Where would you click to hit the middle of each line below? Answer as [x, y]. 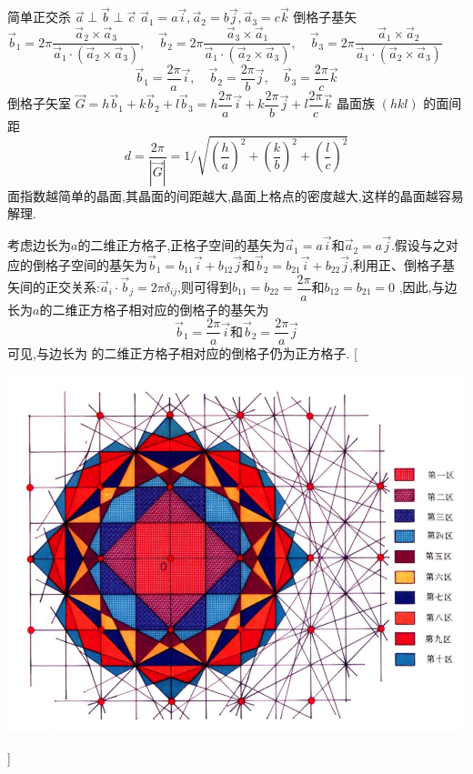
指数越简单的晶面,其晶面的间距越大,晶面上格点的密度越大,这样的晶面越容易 [242, 195]
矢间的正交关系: [54, 287]
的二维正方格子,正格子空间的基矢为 [181, 245]
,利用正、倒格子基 [402, 264]
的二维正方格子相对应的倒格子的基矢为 [154, 309]
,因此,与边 [428, 287]
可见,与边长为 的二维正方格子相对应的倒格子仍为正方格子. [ [183, 353]
